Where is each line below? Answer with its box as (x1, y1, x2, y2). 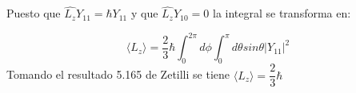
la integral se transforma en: (212, 5, 351, 21)
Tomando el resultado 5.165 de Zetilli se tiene (6, 66, 230, 83)
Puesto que (6, 5, 61, 21)
